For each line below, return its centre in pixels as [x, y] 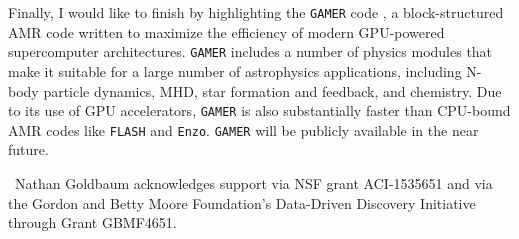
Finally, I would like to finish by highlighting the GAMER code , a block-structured [256, 12]
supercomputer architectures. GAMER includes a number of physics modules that [250, 51]
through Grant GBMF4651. [92, 222]
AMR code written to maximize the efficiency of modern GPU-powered [226, 31]
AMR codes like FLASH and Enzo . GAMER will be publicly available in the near [243, 129]
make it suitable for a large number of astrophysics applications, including [235, 70]
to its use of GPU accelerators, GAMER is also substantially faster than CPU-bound [259, 110]
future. [28, 149]
